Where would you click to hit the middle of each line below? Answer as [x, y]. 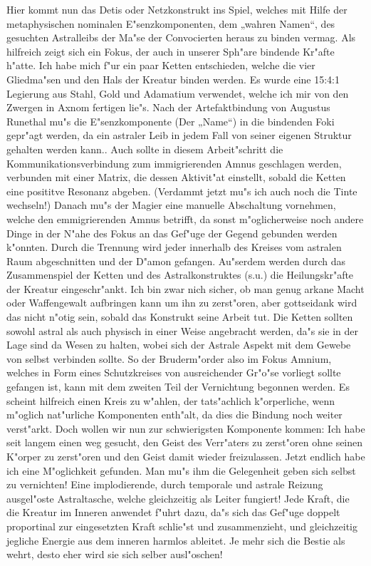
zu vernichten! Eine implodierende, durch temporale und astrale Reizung [165, 484]
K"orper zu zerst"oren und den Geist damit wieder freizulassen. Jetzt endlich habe [186, 456]
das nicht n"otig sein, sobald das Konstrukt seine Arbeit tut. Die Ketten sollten [180, 317]
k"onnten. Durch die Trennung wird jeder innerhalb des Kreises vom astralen [174, 247]
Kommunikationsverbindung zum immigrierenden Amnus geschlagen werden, [174, 163]
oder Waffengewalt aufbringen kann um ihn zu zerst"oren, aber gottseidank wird [182, 303]
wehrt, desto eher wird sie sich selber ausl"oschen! [115, 554]
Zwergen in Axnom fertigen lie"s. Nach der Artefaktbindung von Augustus [168, 107]
